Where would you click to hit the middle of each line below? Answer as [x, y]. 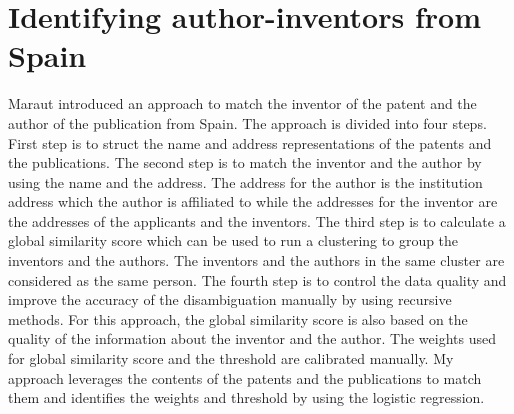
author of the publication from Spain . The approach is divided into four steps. [247, 122]
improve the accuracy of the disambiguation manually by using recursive [230, 299]
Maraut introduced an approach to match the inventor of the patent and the [242, 103]
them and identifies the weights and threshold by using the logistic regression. [246, 397]
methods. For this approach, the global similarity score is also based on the [238, 318]
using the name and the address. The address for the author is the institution [245, 181]
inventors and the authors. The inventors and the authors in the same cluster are [256, 260]
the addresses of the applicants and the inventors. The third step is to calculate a [257, 220]
